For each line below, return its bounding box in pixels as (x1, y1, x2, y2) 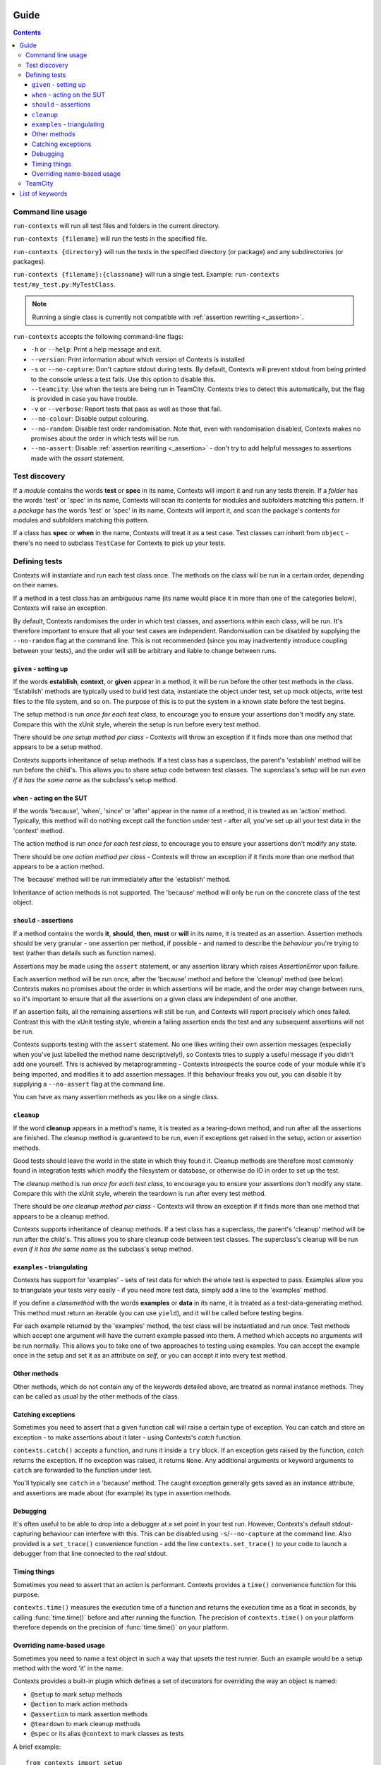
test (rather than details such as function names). (13, 949, 157, 957)
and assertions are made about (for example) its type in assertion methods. (13, 1488, 232, 1497)
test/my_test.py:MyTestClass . (13, 280, 116, 289)
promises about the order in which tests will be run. (30, 434, 180, 443)
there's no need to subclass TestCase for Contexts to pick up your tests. (13, 539, 226, 547)
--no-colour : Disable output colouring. (30, 414, 149, 423)
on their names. (13, 581, 59, 590)
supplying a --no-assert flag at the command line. (13, 1079, 165, 1088)
